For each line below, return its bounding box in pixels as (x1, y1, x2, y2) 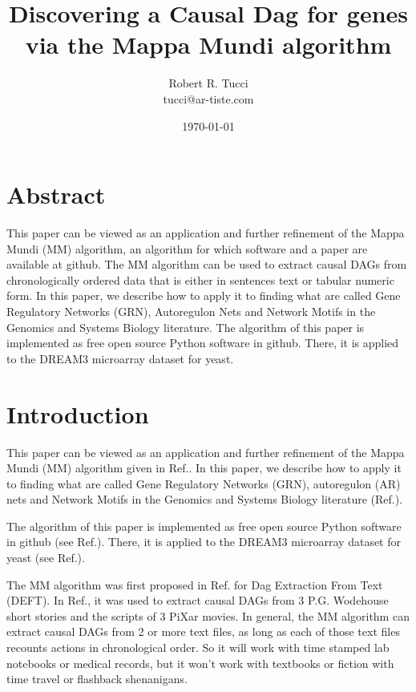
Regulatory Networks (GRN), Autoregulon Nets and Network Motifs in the (6, 303, 376, 319)
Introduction (6, 397, 149, 430)
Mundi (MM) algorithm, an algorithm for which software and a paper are (6, 240, 368, 257)
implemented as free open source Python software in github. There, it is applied (6, 334, 399, 351)
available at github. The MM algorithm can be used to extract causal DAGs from (6, 256, 407, 273)
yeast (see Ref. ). (6, 549, 85, 566)
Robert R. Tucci (168, 75, 248, 91)
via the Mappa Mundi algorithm (25, 28, 392, 61)
